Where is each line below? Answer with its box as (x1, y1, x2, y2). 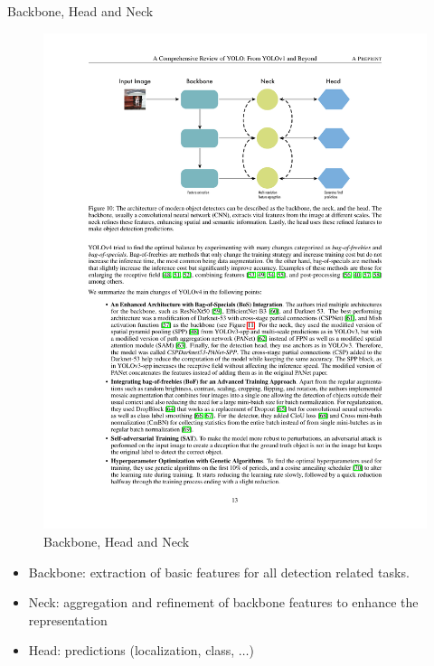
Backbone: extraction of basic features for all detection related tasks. (28, 562, 410, 581)
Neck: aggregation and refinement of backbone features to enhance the (28, 593, 419, 612)
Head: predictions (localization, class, (28, 641, 235, 660)
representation (28, 610, 108, 629)
